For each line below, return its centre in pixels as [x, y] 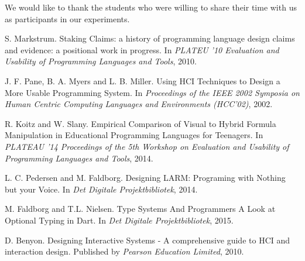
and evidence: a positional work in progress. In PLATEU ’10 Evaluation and [142, 49]
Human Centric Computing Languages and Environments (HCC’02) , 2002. [139, 104]
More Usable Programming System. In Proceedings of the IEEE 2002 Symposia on [152, 92]
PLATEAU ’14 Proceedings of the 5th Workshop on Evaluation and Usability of [147, 146]
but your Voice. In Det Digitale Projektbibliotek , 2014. [101, 189]
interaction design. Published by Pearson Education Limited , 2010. [124, 251]
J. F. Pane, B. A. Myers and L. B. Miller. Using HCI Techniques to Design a [143, 80]
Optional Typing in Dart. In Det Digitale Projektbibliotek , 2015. [119, 220]
